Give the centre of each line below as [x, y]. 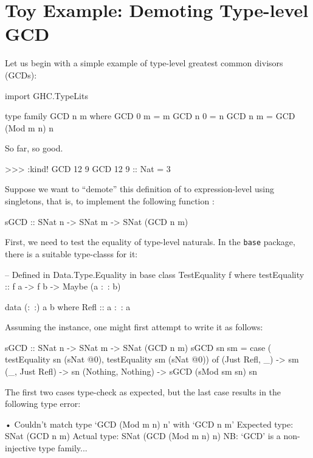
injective [20, 448]
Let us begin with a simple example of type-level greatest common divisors [144, 63]
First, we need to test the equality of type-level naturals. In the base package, [150, 242]
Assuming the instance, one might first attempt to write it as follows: [134, 327]
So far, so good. [34, 148]
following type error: [43, 404]
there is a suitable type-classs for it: [71, 253]
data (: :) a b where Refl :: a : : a [68, 306]
